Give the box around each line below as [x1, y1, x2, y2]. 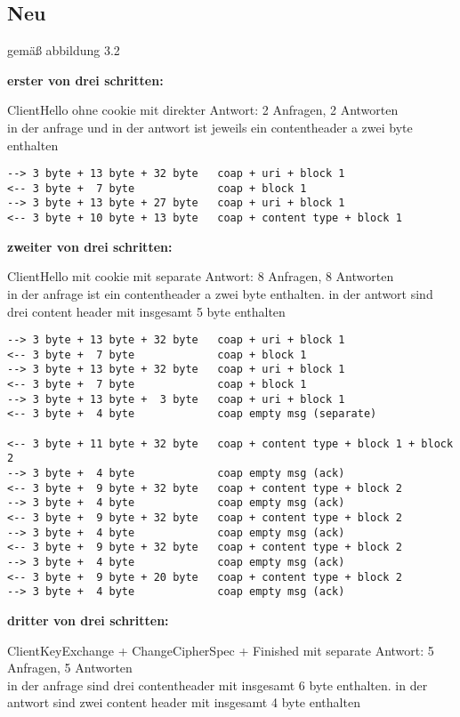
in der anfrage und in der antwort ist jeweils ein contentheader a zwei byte [7, 117, 413, 136]
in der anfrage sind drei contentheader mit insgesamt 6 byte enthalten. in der [7, 675, 428, 694]
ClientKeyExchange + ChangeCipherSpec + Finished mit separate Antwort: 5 [7, 640, 434, 659]
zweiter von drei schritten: [7, 237, 173, 255]
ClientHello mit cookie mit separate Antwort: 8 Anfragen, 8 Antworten [7, 267, 394, 286]
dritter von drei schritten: [7, 610, 169, 629]
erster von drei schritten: [7, 70, 164, 89]
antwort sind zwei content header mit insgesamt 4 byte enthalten [7, 693, 360, 712]
